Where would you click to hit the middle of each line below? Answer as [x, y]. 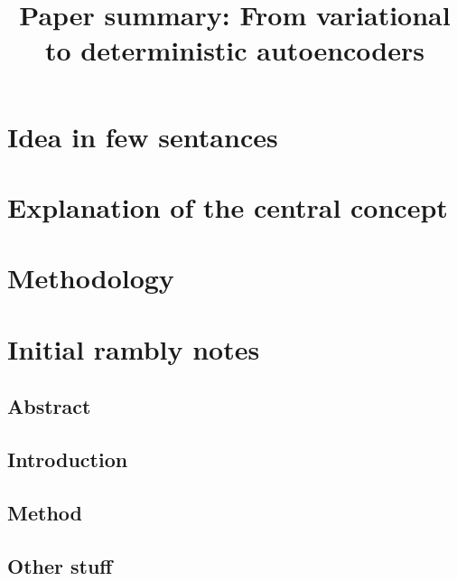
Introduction [68, 459]
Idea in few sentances [143, 136]
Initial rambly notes [134, 348]
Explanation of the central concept [228, 206]
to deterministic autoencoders [235, 50]
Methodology [91, 278]
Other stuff [60, 565]
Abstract [49, 406]
